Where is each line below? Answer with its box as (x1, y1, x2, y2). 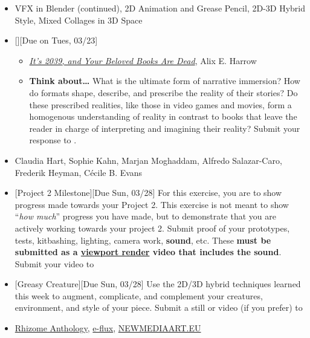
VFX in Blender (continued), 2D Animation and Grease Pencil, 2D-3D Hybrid (15, 2, 306, 14)
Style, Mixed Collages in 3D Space (15, 13, 143, 26)
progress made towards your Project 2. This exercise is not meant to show (15, 198, 289, 210)
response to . (29, 134, 77, 146)
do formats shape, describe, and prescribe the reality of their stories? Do (29, 86, 298, 99)
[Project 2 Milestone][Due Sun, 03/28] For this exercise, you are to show (15, 186, 282, 199)
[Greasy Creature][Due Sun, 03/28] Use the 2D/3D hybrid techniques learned (15, 278, 301, 290)
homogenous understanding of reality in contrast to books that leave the (29, 110, 297, 123)
